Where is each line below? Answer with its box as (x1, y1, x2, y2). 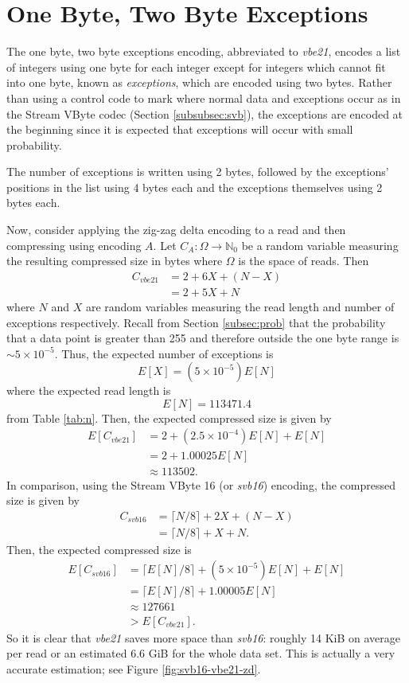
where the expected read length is (6, 382, 171, 399)
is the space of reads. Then (238, 252, 369, 269)
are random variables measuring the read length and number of (85, 298, 395, 314)
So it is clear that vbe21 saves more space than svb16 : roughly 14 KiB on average (6, 629, 401, 646)
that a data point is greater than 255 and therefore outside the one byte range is (6, 330, 399, 346)
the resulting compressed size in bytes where (6, 252, 223, 269)
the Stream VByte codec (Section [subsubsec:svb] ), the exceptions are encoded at (6, 105, 403, 122)
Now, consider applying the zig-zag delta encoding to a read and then (6, 221, 346, 238)
